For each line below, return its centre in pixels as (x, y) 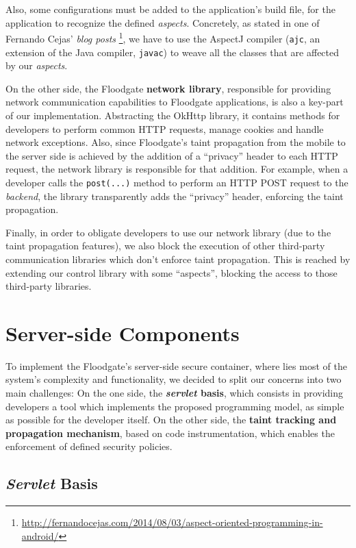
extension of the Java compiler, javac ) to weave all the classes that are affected (173, 52)
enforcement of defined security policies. (89, 446)
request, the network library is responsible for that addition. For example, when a (177, 169)
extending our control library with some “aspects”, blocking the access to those (171, 272)
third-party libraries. (49, 286)
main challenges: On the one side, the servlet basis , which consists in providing (175, 393)
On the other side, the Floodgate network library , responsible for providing (168, 88)
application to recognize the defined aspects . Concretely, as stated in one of (163, 22)
